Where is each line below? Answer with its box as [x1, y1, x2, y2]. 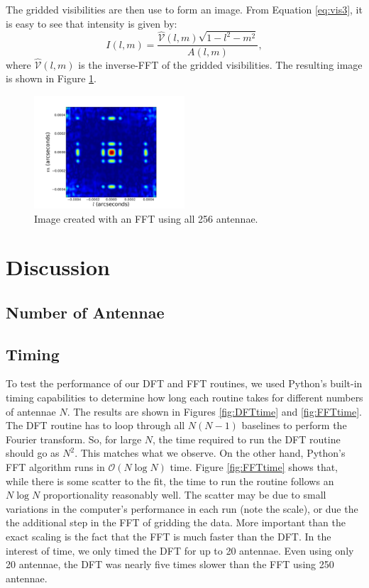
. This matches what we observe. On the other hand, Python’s [75, 445, 346, 460]
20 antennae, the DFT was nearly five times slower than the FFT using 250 [6, 557, 334, 572]
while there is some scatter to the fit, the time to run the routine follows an [6, 473, 334, 488]
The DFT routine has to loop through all [6, 418, 185, 433]
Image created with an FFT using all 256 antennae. [34, 211, 258, 226]
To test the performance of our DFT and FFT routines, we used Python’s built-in [6, 376, 363, 391]
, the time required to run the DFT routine [153, 431, 341, 446]
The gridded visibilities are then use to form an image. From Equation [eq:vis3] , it [6, 2, 363, 16]
